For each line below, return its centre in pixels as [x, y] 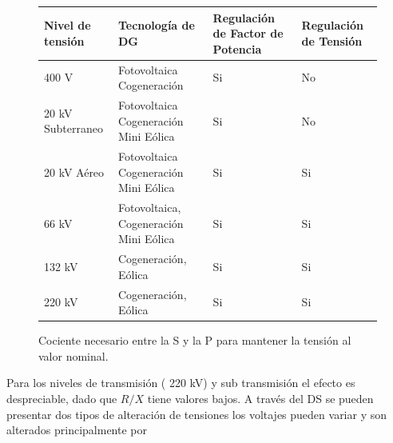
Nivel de [67, 25]
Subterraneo [73, 128]
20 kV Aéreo [74, 172]
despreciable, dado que [62, 398]
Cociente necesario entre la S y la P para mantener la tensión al [195, 340]
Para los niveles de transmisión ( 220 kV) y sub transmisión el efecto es [181, 383]
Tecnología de [156, 25]
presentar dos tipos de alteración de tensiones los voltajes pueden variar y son [197, 414]
